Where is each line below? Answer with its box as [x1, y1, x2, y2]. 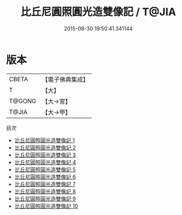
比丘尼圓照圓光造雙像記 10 [14, 202, 78, 209]
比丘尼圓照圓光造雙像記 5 [14, 166, 76, 173]
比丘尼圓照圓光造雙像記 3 [14, 151, 76, 158]
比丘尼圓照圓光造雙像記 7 [14, 181, 76, 188]
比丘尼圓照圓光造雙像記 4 [14, 158, 76, 165]
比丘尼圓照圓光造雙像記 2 [14, 144, 76, 151]
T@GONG [9, 97, 36, 105]
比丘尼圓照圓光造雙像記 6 [14, 173, 76, 180]
